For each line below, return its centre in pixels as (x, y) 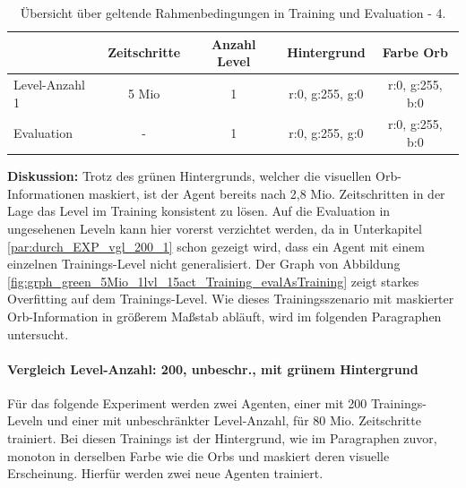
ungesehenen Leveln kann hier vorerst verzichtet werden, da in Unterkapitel (215, 228)
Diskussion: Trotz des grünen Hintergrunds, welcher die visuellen (190, 176)
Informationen (46, 193)
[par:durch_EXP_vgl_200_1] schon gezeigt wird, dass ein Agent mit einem (216, 246)
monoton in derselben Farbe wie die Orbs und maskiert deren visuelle (198, 455)
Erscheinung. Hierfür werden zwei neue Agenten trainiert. (165, 473)
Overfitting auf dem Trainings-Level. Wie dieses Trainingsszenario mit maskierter (231, 299)
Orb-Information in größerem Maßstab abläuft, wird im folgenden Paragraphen (224, 316)
